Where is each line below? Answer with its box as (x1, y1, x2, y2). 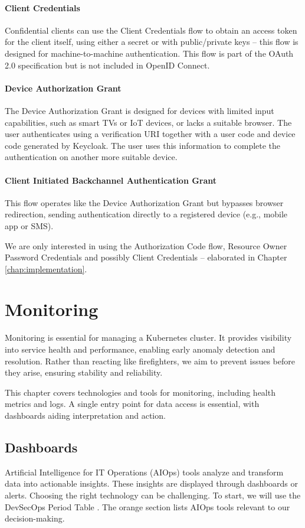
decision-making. (5, 512, 65, 524)
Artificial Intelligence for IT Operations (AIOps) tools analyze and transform (5, 465, 284, 478)
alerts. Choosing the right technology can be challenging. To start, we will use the (5, 488, 301, 501)
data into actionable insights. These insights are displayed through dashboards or (5, 477, 299, 490)
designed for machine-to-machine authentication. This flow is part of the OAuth (5, 47, 294, 59)
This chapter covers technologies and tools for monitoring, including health (5, 386, 276, 398)
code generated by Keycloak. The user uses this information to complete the (5, 139, 281, 151)
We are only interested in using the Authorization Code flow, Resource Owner (5, 239, 287, 252)
